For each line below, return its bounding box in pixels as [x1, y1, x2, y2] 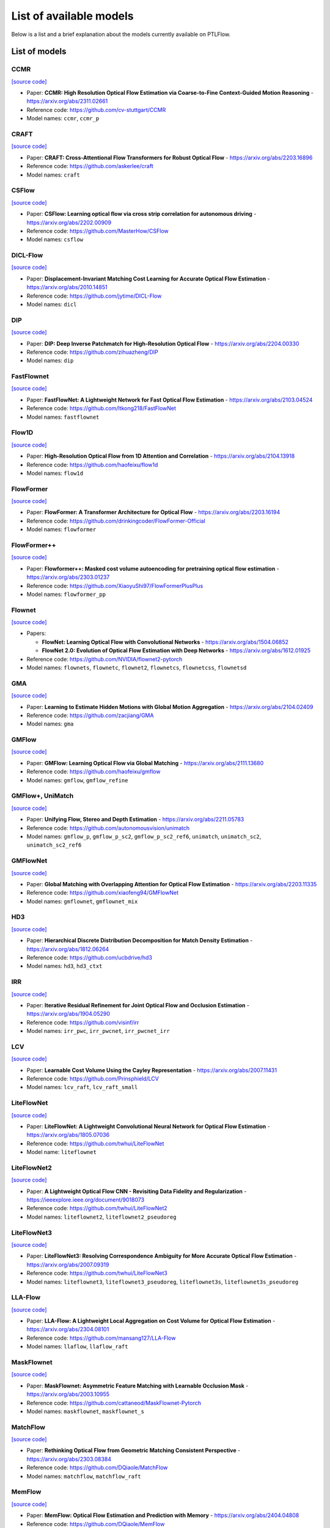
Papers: [26, 630, 46, 637]
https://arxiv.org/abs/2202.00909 [26, 219, 112, 226]
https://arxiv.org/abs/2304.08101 [26, 1326, 109, 1333]
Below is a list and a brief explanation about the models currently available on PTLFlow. [11, 31, 231, 38]
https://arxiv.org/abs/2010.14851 [26, 284, 108, 291]
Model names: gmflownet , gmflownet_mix [26, 897, 138, 905]
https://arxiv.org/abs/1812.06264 [26, 945, 109, 953]
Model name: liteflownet [26, 1148, 97, 1156]
